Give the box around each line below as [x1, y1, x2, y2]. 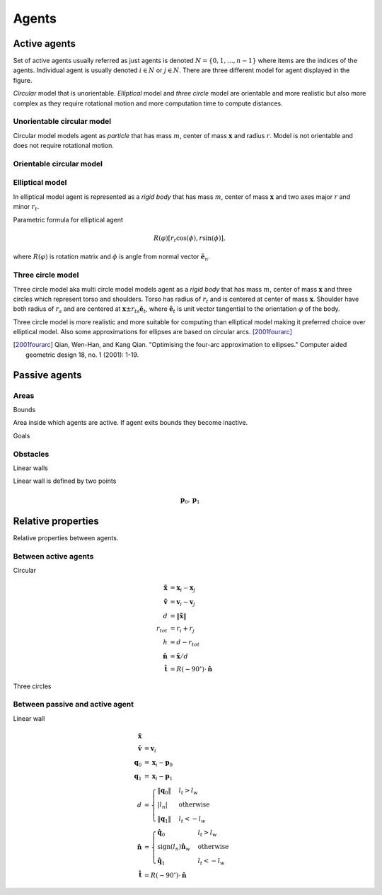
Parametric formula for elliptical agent [13, 215, 124, 224]
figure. [13, 76, 33, 84]
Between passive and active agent [13, 700, 134, 709]
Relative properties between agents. [13, 533, 119, 542]
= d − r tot [170, 638, 200, 648]
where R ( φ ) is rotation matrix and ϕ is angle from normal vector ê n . [13, 252, 211, 263]
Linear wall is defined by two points [13, 477, 117, 485]
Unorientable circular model [13, 117, 112, 127]
